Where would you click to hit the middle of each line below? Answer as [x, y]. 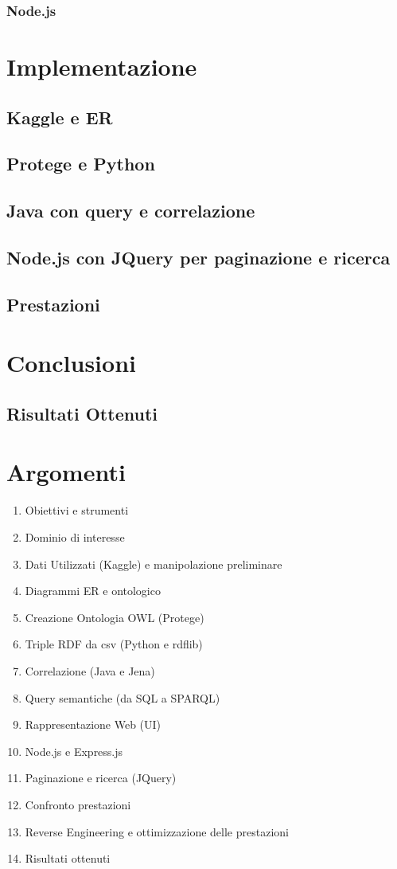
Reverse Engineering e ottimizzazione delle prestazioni [157, 831]
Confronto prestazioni [78, 804]
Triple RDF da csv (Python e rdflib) [114, 644]
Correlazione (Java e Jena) [90, 670]
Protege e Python [81, 164]
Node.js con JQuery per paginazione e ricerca [198, 257]
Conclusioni [71, 363]
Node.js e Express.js [74, 751]
